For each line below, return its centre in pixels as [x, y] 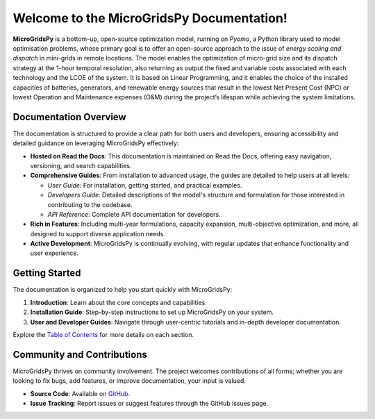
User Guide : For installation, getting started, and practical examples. [145, 185]
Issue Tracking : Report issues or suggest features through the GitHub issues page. [149, 404]
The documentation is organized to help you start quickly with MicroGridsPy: [123, 290]
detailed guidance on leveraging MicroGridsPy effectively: [96, 143]
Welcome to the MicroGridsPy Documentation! [150, 18]
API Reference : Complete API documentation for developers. [134, 214]
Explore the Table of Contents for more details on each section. [103, 334]
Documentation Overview [69, 117]
